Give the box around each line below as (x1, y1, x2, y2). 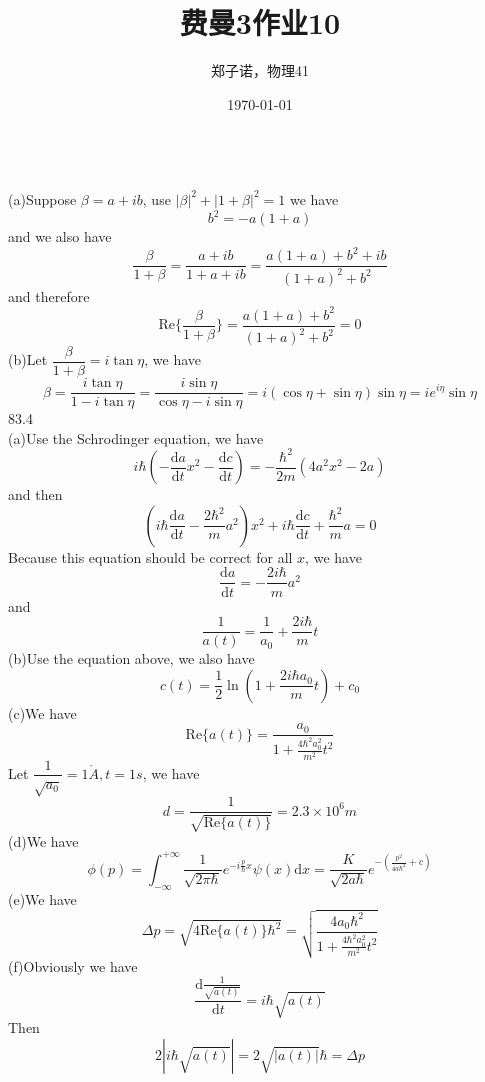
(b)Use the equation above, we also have (8, 648, 255, 669)
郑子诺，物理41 (211, 60, 309, 81)
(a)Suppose (8, 188, 77, 209)
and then (8, 484, 63, 505)
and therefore (8, 285, 90, 306)
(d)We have (8, 830, 79, 851)
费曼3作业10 (179, 2, 341, 43)
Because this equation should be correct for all (8, 546, 293, 567)
